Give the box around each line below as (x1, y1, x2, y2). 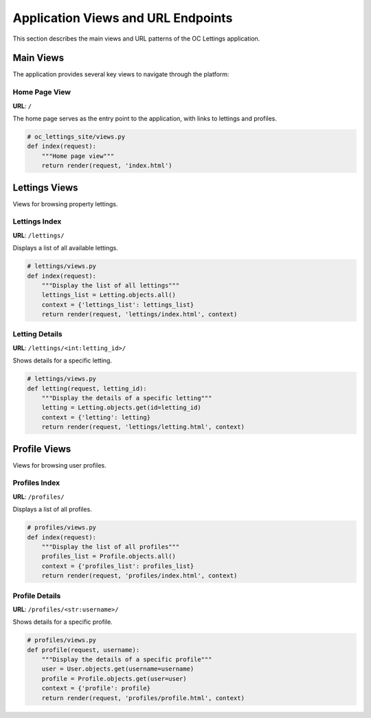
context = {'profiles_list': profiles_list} (41, 562, 194, 570)
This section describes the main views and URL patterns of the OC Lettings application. (12, 34, 260, 43)
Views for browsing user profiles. (12, 461, 106, 469)
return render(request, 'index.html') (41, 162, 172, 170)
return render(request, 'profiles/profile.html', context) (41, 694, 245, 701)
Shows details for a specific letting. (12, 356, 113, 365)
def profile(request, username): (27, 646, 140, 653)
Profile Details (12, 591, 61, 600)
